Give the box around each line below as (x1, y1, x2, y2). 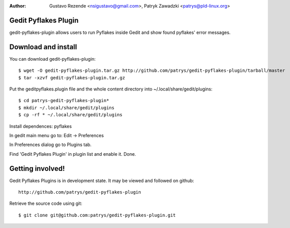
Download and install (9, 42, 77, 51)
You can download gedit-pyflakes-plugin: (9, 56, 96, 62)
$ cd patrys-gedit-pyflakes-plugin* (18, 98, 109, 104)
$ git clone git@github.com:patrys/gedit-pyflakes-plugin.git (18, 212, 176, 218)
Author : (9, 3, 26, 9)
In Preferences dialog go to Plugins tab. (9, 142, 92, 148)
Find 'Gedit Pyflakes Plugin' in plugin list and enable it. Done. (9, 151, 136, 157)
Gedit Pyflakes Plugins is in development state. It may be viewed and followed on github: (9, 177, 194, 184)
